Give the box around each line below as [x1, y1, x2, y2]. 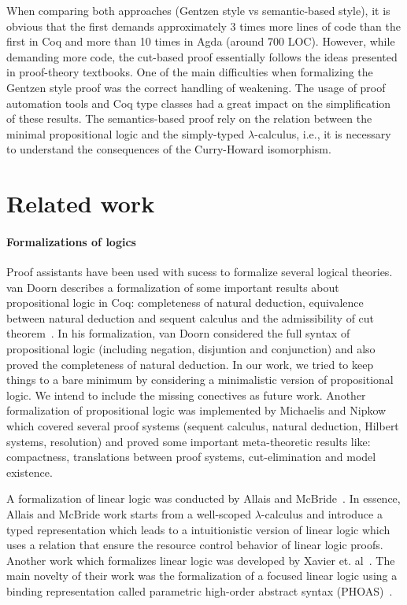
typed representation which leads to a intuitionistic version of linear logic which [6, 521, 390, 537]
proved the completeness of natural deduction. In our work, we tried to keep [6, 356, 374, 372]
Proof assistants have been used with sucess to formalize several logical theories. [6, 264, 393, 280]
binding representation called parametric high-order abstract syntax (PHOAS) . [6, 582, 393, 599]
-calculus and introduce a [261, 506, 383, 522]
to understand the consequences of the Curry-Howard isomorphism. [6, 141, 331, 157]
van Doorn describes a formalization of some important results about [6, 279, 339, 295]
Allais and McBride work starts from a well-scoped [6, 506, 251, 522]
